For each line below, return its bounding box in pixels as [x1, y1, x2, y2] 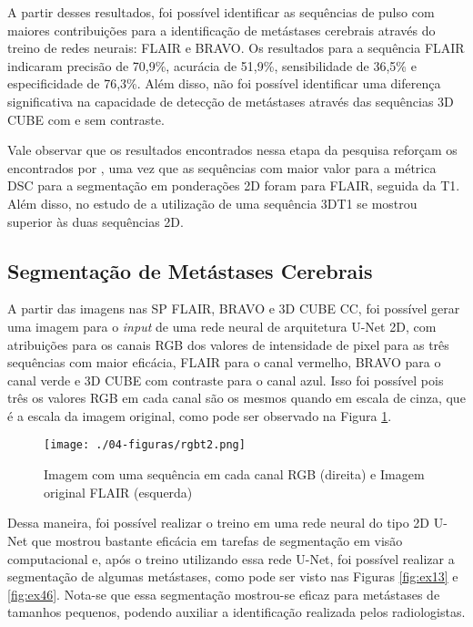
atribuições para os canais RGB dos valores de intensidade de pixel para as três [7, 334, 449, 354]
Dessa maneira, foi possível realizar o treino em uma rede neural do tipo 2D [7, 513, 430, 532]
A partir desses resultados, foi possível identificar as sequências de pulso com [7, 3, 435, 21]
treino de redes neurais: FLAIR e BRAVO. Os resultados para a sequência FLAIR [7, 38, 465, 57]
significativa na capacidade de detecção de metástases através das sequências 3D [7, 91, 454, 110]
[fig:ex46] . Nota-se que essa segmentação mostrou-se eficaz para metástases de [7, 584, 440, 603]
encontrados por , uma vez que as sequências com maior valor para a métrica [7, 158, 437, 177]
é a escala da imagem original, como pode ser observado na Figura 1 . [7, 406, 392, 425]
